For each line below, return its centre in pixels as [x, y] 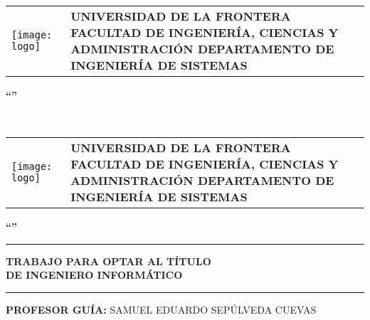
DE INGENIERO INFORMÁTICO [94, 275]
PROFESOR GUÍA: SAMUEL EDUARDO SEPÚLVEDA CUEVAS [161, 309]
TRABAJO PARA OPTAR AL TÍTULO [109, 261]
